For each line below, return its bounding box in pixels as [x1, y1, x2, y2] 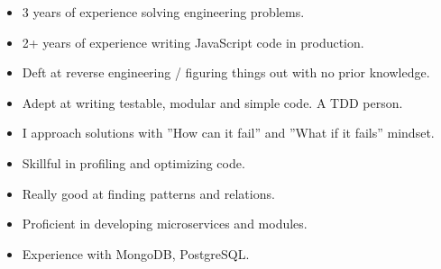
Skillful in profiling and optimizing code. [22, 153, 245, 172]
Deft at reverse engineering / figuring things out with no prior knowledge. [22, 63, 430, 82]
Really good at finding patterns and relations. [22, 184, 275, 202]
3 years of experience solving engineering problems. [22, 3, 305, 21]
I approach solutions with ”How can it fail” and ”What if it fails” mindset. [22, 123, 435, 142]
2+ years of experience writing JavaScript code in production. [22, 32, 364, 51]
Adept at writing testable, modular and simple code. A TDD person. [22, 93, 403, 112]
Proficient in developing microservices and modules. [22, 214, 308, 233]
